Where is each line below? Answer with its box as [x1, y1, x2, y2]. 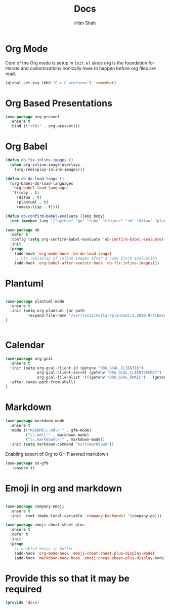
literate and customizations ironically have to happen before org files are [5, 65, 156, 71]
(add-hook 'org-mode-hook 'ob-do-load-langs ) [14, 251, 112, 256]
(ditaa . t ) [16, 195, 42, 200]
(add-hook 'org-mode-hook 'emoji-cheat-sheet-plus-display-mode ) [14, 551, 155, 556]
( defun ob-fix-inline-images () [5, 158, 73, 163]
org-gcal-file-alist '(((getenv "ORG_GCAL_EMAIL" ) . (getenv [37, 375, 168, 380]
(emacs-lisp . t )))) [16, 204, 60, 210]
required [5, 583, 42, 595]
